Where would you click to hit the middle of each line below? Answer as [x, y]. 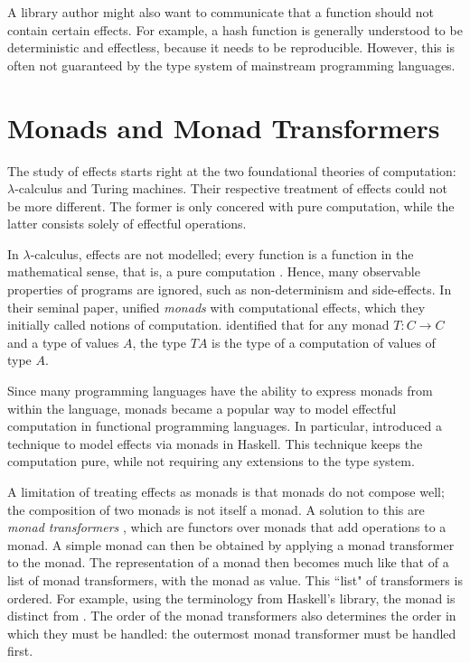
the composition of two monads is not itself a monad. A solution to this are [216, 509]
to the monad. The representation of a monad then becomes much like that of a [228, 562]
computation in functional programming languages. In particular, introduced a [225, 426]
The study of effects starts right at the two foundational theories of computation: [232, 170]
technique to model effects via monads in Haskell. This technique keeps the [215, 443]
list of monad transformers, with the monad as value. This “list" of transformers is [235, 579]
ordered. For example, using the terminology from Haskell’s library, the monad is [231, 598]
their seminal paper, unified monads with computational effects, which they [216, 307]
